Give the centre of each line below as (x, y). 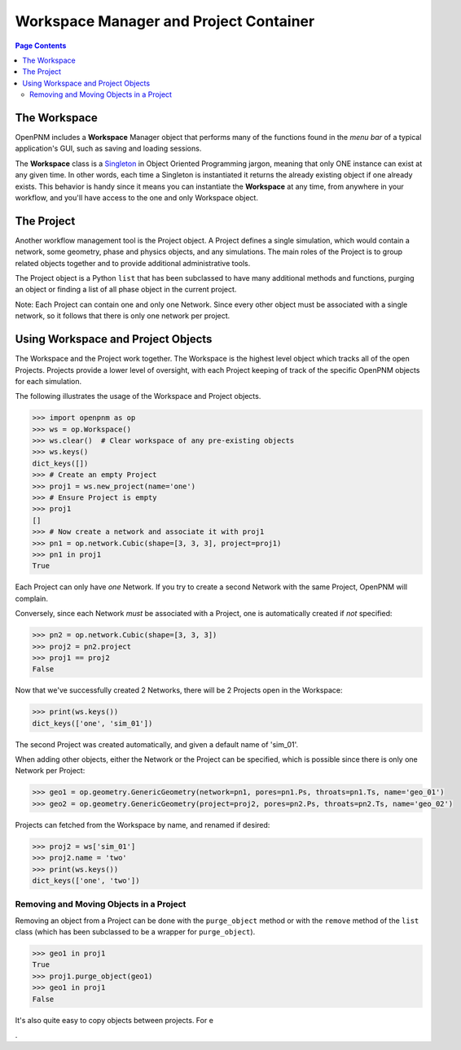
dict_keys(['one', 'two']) (86, 880)
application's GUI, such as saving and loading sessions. (108, 149)
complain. (32, 598)
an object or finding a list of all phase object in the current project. (126, 290)
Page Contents (41, 46)
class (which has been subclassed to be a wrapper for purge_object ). (135, 932)
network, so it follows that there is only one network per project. (123, 316)
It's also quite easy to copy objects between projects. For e (114, 1020)
